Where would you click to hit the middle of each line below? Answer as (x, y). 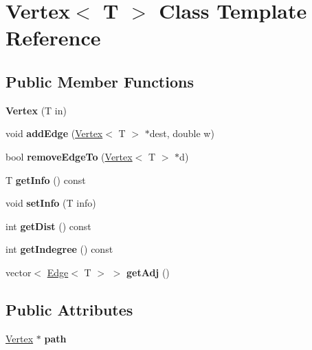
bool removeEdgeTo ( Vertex (69, 156)
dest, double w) (182, 133)
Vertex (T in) (36, 110)
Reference (53, 38)
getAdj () (148, 272)
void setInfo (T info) (51, 203)
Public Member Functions (100, 81)
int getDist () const (48, 226)
